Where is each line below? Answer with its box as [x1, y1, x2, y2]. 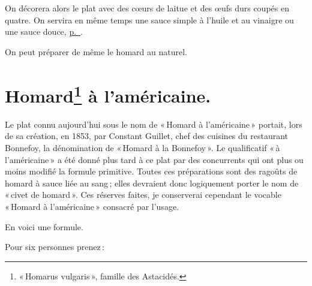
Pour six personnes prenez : [5, 240, 104, 253]
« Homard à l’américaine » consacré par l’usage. [5, 200, 179, 212]
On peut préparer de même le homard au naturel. [5, 45, 187, 58]
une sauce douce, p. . [5, 25, 83, 38]
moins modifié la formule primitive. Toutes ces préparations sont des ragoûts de [5, 165, 298, 177]
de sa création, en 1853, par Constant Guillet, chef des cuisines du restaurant [5, 130, 289, 142]
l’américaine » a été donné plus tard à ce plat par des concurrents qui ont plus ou [5, 153, 304, 165]
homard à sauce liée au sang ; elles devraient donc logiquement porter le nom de [5, 176, 299, 189]
